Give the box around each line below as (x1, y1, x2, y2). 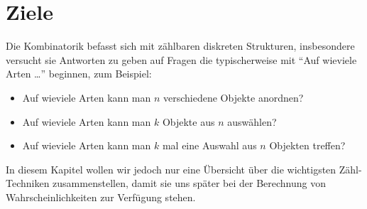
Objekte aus (162, 114, 215, 129)
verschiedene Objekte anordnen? (163, 90, 304, 104)
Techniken (6, 176, 50, 191)
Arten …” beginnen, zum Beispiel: (6, 66, 152, 81)
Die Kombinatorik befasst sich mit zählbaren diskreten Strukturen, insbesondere (6, 38, 355, 53)
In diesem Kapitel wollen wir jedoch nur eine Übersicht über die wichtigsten (6, 161, 336, 176)
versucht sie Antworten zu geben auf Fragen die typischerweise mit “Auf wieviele (6, 52, 357, 67)
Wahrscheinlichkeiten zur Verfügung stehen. (6, 189, 196, 204)
